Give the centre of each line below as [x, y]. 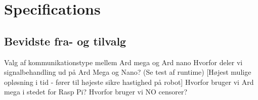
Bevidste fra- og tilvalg [65, 41]
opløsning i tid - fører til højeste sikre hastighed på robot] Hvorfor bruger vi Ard [129, 82]
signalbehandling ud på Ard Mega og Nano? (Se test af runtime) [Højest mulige [128, 72]
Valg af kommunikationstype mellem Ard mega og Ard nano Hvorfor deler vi [123, 62]
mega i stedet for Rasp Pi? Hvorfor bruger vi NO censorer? [96, 92]
